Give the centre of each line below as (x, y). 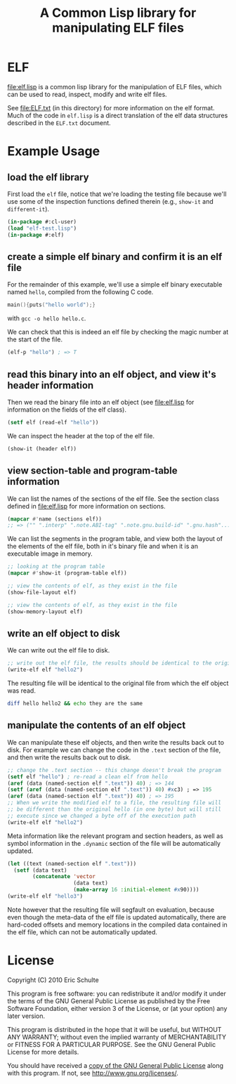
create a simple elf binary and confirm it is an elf (115, 257)
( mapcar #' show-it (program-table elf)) (67, 573)
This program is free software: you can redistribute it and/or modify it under (117, 993)
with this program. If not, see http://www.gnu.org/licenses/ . (93, 1073)
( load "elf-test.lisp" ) (42, 228)
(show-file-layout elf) (42, 592)
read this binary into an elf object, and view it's (112, 374)
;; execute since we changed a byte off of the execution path (102, 816)
